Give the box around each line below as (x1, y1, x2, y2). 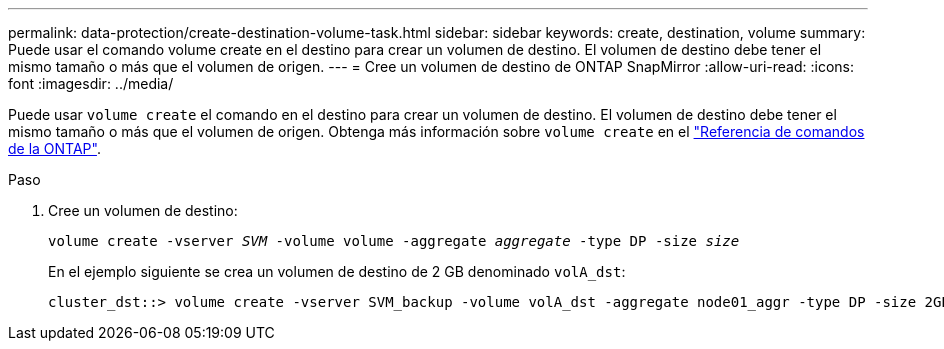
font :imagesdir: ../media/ (8, 75, 174, 92)
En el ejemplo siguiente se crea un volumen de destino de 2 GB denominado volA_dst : (48, 263, 626, 280)
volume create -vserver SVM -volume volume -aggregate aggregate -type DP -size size (48, 233, 740, 249)
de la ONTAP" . (8, 140, 101, 157)
